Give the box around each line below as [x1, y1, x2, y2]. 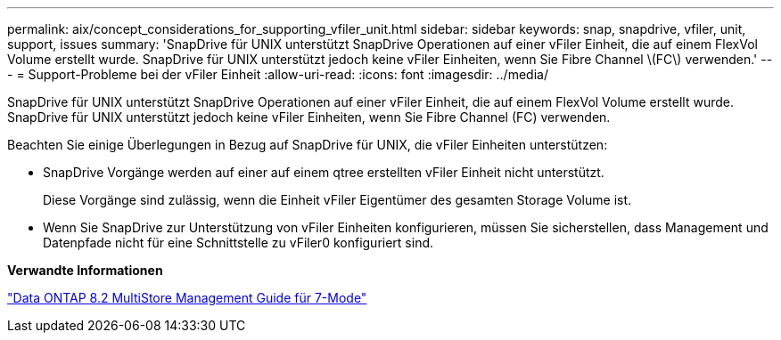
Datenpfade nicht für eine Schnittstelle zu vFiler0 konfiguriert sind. [43, 235, 434, 250]
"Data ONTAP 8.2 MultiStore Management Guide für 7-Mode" [7, 290, 367, 305]
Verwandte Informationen [7, 263, 163, 278]
